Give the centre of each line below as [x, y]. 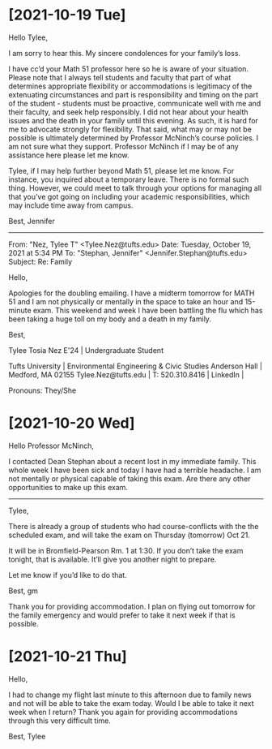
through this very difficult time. [59, 721]
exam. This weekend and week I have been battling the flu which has [148, 310]
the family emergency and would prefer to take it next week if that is [122, 615]
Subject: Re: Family [40, 261]
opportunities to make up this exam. [68, 487]
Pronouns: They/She [42, 390]
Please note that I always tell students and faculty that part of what [120, 77]
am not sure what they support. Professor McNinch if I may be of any [123, 146]
